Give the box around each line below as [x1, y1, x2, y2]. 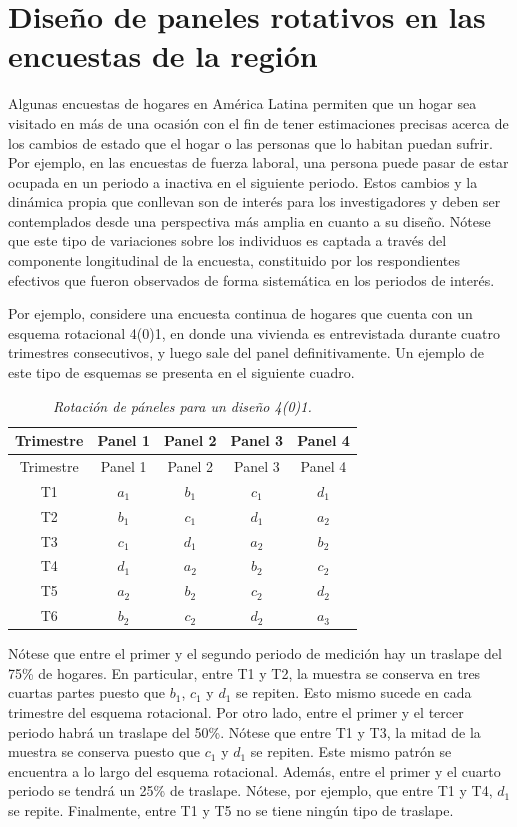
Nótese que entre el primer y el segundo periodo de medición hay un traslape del [8, 643, 502, 664]
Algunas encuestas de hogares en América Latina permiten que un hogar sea [8, 93, 477, 114]
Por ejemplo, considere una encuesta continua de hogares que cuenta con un [8, 303, 473, 324]
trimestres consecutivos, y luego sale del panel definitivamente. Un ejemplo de [8, 342, 485, 363]
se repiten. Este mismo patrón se [250, 741, 452, 762]
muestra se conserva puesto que [8, 741, 201, 762]
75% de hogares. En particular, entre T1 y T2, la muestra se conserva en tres [8, 662, 481, 683]
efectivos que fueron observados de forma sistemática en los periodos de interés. [8, 269, 495, 290]
